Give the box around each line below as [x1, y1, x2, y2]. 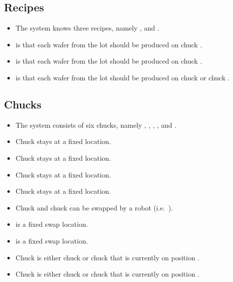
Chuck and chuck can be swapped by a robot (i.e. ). [15, 202, 173, 212]
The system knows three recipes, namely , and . [15, 23, 160, 33]
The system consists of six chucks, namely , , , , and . [15, 119, 177, 130]
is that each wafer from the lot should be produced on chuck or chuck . [15, 72, 230, 82]
